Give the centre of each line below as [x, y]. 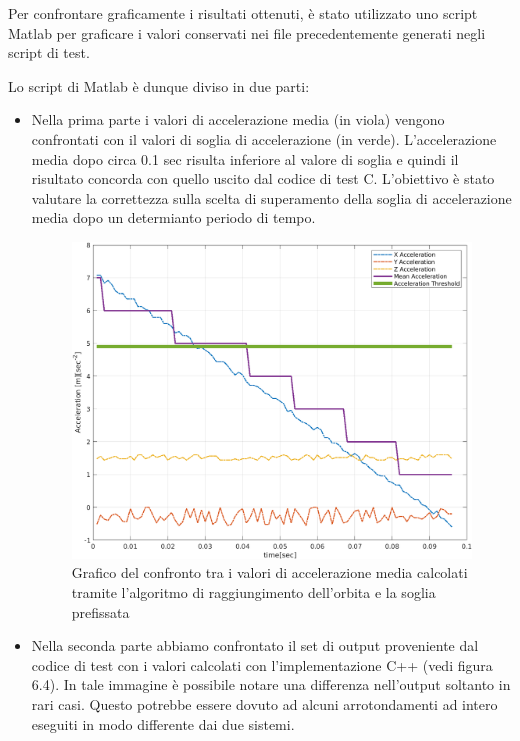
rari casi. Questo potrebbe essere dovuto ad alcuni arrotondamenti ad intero [264, 704]
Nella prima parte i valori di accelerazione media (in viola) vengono [238, 119]
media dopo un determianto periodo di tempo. [173, 217]
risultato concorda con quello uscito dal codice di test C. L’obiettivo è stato [263, 178]
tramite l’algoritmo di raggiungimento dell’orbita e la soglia [253, 592]
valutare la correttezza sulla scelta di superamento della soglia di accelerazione [271, 197]
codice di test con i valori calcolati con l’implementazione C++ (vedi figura [262, 664]
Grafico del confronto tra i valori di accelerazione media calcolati [269, 572]
